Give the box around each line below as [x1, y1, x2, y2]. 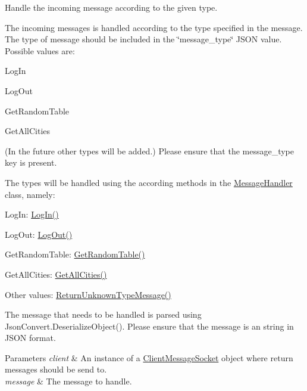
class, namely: [5, 188, 55, 200]
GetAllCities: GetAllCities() [5, 268, 107, 280]
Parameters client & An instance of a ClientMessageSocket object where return [5, 351, 293, 364]
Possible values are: [5, 44, 75, 57]
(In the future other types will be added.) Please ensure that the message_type [5, 144, 295, 157]
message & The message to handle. [5, 375, 132, 387]
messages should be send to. [5, 363, 107, 376]
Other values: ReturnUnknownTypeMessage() [5, 288, 171, 300]
